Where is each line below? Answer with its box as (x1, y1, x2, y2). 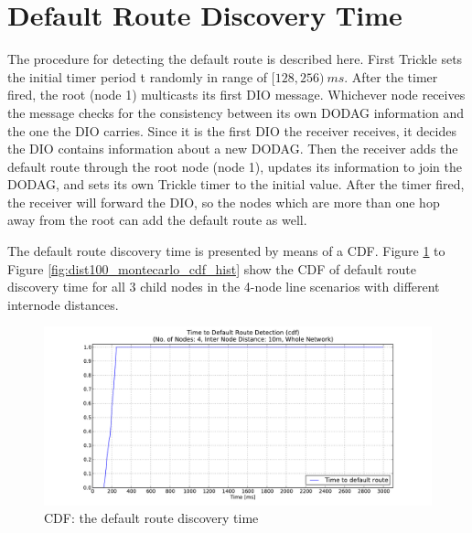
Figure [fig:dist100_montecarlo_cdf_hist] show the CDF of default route (7, 259, 417, 278)
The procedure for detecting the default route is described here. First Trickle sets (7, 49, 463, 69)
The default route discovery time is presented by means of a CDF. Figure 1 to (7, 241, 445, 261)
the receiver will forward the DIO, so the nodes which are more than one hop (7, 192, 440, 211)
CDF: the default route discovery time (44, 508, 259, 528)
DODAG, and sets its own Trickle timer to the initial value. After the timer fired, (7, 175, 465, 194)
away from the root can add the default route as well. (7, 210, 307, 229)
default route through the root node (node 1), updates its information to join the (7, 156, 462, 176)
